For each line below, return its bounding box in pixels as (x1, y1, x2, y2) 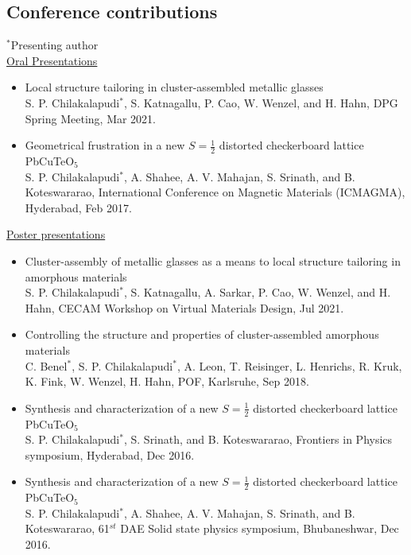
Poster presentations (6, 226, 106, 243)
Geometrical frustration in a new (25, 137, 185, 153)
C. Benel (25, 357, 68, 374)
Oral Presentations (6, 52, 98, 68)
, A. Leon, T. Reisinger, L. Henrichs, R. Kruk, (176, 357, 402, 374)
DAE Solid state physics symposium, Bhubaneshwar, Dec (120, 520, 399, 537)
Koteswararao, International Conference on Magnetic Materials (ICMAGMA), (25, 184, 405, 200)
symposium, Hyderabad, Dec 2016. (25, 446, 195, 463)
